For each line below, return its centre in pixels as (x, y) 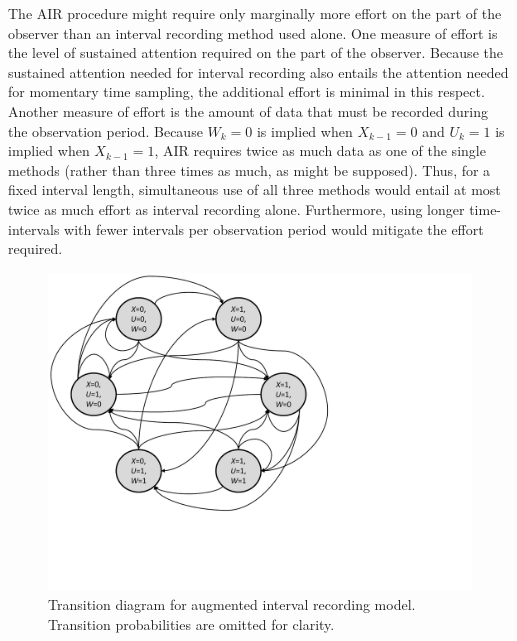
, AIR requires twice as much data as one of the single (320, 150)
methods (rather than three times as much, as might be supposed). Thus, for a (249, 169)
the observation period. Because (105, 130)
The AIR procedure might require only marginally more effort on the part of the (255, 13)
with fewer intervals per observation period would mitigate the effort (274, 228)
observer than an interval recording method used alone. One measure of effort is (253, 32)
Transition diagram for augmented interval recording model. (232, 604)
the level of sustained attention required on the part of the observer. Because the (255, 52)
